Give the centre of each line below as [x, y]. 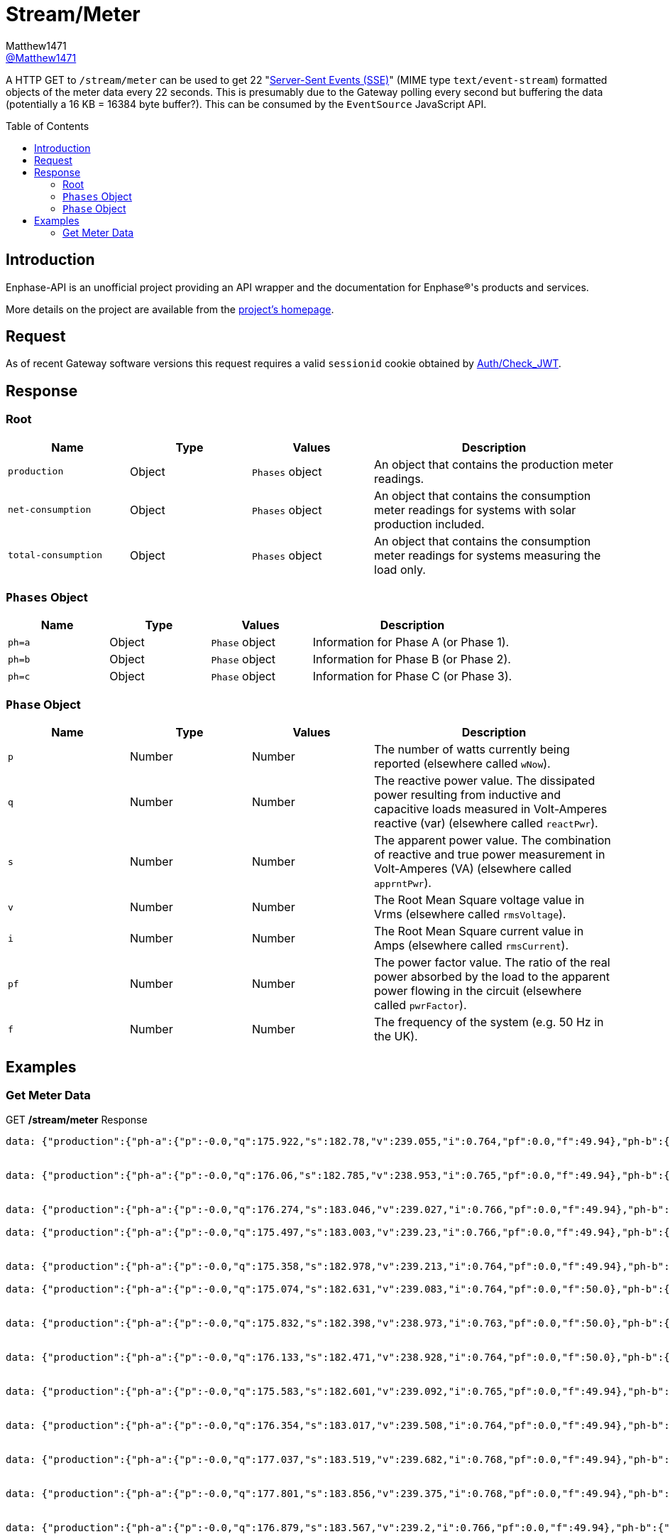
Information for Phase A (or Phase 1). [411, 642]
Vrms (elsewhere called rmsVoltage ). [470, 914]
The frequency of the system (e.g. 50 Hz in [489, 1022]
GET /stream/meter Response [77, 1120]
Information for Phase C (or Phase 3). [412, 676]
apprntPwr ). [403, 883]
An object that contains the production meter [494, 464]
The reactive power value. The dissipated [485, 781]
